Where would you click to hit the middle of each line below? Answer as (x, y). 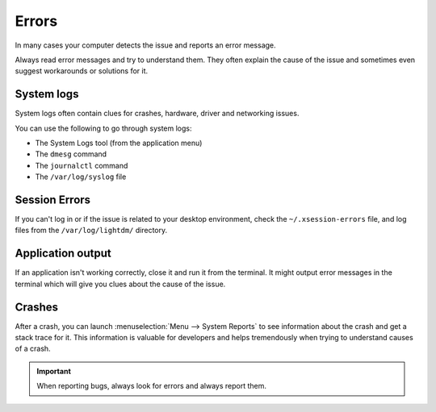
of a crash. (33, 349)
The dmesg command (71, 154)
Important (54, 371)
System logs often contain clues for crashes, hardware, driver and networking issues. (157, 114)
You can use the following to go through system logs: (104, 128)
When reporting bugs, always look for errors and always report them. (151, 386)
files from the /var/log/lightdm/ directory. (91, 231)
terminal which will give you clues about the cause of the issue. (120, 284)
